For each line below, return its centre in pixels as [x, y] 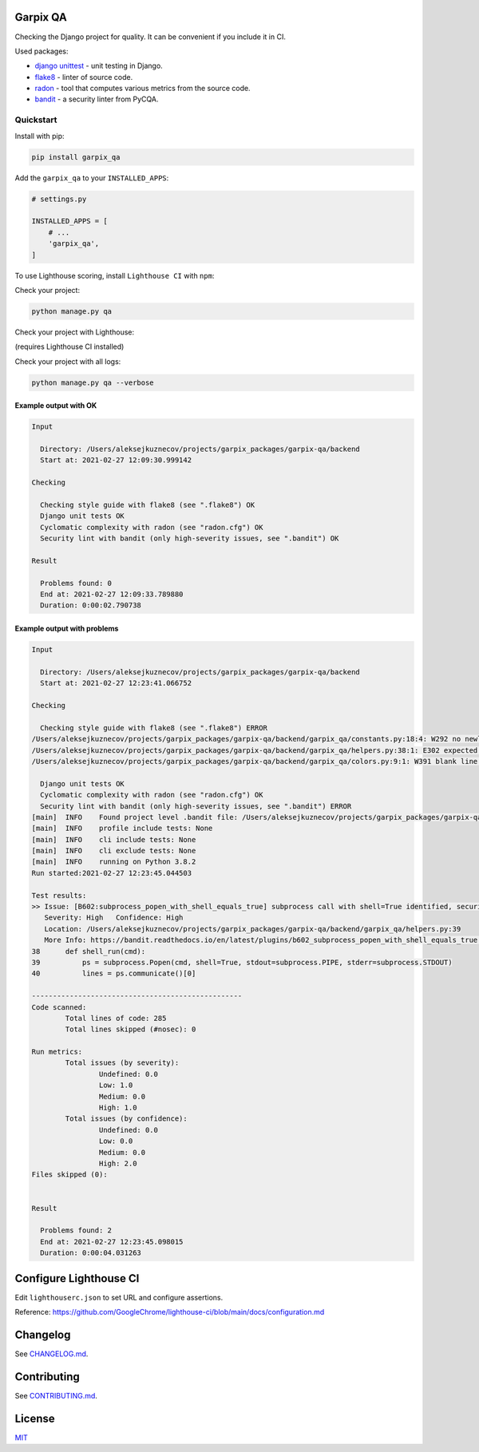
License [35, 1418]
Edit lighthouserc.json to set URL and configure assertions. [119, 1297]
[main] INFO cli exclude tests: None [114, 851]
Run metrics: [57, 1052]
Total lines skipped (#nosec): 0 [131, 1029]
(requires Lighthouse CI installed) [69, 346]
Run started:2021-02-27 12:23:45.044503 [111, 873]
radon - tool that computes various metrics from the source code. [143, 89]
